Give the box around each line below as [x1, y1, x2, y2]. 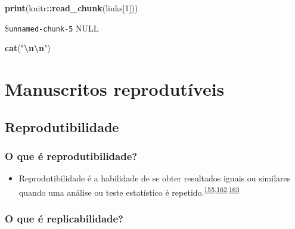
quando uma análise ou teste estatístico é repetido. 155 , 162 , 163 [18, 184, 240, 198]
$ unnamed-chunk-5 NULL [5, 21, 99, 34]
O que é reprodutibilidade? [5, 148, 138, 163]
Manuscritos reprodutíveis [5, 77, 225, 101]
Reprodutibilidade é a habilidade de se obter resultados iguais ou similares [18, 172, 291, 184]
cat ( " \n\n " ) [5, 42, 51, 54]
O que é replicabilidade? [5, 211, 123, 225]
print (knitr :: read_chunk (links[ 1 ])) [5, 2, 138, 14]
